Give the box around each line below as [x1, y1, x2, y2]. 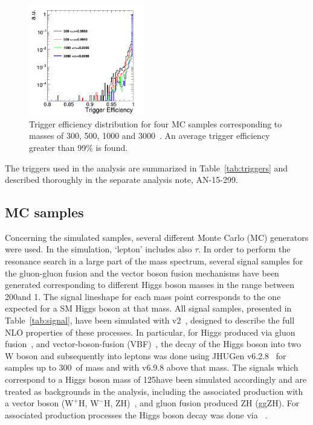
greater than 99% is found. [29, 141, 128, 153]
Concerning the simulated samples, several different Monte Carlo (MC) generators [5, 231, 309, 243]
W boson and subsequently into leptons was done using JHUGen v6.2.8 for [5, 349, 286, 362]
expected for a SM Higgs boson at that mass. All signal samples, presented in [5, 302, 292, 315]
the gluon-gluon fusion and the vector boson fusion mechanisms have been [5, 266, 279, 279]
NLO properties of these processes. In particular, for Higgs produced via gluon [5, 325, 295, 338]
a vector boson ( [5, 397, 65, 409]
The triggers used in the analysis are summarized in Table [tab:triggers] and [5, 161, 288, 174]
